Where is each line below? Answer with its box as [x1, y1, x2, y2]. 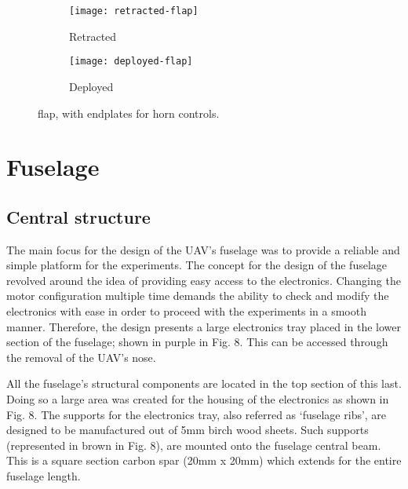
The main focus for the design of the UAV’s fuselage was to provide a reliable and [6, 241, 400, 257]
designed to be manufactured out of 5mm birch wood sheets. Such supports [6, 421, 369, 438]
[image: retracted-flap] [69, 5, 199, 16]
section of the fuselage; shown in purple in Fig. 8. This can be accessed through [6, 334, 388, 350]
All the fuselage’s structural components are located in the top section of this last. [6, 375, 402, 392]
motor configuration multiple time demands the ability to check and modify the [6, 287, 389, 304]
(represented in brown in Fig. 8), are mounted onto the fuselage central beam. [6, 436, 381, 453]
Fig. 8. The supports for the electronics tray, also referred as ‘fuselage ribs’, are [6, 406, 387, 422]
